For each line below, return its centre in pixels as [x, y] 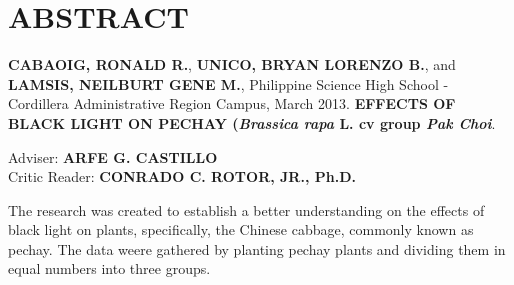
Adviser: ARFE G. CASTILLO [113, 156]
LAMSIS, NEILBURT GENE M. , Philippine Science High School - [228, 83]
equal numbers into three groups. [109, 268]
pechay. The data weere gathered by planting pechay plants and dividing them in [257, 248]
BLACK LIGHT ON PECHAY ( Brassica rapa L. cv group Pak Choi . [252, 122]
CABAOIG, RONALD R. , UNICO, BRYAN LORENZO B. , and [232, 64]
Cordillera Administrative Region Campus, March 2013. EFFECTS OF [232, 103]
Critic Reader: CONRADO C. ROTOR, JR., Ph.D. [182, 176]
